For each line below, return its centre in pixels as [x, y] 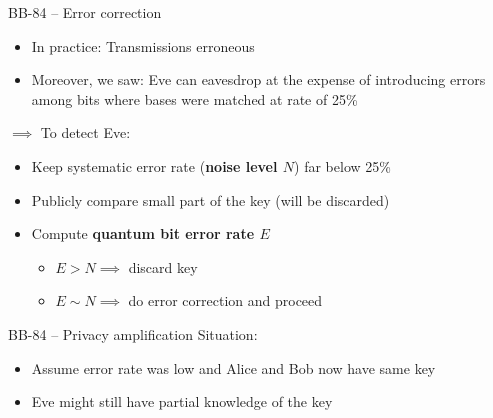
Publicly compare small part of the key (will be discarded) [210, 199]
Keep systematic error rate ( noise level [154, 165]
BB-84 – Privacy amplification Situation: [133, 333]
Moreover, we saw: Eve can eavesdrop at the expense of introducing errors [258, 79]
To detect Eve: [85, 132]
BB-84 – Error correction [85, 12]
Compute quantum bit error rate [143, 233]
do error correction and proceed [225, 300]
